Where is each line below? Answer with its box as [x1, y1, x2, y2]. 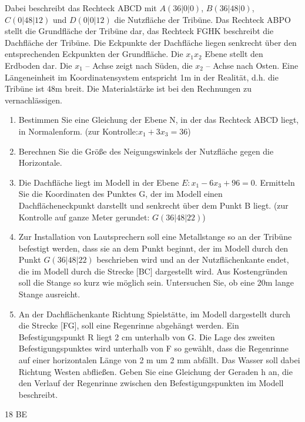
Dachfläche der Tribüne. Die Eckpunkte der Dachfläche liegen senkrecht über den [5, 36, 297, 48]
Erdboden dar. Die [5, 59, 72, 71]
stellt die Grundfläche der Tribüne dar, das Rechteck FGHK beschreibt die [5, 25, 274, 37]
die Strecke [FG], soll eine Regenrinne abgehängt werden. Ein [18, 319, 239, 331]
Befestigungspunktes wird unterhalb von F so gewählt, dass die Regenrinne [18, 342, 289, 354]
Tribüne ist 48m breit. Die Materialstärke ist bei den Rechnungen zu [5, 82, 252, 95]
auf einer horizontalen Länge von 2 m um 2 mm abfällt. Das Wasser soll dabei [18, 354, 300, 366]
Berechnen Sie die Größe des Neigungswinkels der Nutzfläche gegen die [18, 145, 274, 157]
